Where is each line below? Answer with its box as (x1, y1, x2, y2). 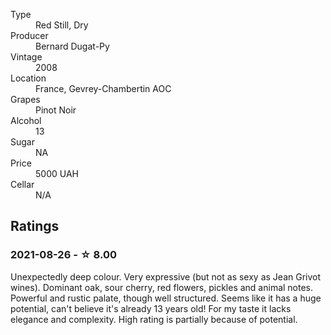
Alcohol (10, 115, 42, 126)
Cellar (10, 179, 35, 190)
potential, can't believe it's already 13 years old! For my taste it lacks (10, 302, 292, 314)
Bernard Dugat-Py (35, 40, 110, 52)
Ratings (10, 218, 60, 235)
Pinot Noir (35, 104, 77, 116)
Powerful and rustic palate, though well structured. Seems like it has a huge (10, 292, 322, 304)
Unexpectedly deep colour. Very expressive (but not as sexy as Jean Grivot (10, 270, 322, 283)
